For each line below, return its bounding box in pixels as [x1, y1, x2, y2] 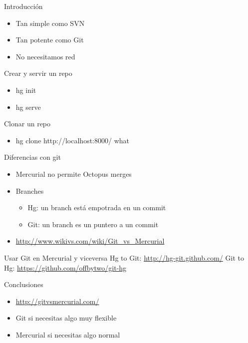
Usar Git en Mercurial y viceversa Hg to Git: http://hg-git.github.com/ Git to [4, 252, 244, 263]
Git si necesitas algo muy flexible [15, 313, 117, 323]
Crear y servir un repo [4, 68, 72, 78]
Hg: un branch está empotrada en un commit [27, 202, 166, 213]
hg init [15, 84, 36, 95]
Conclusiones [4, 279, 43, 290]
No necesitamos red [15, 51, 75, 61]
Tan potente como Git [15, 34, 84, 45]
